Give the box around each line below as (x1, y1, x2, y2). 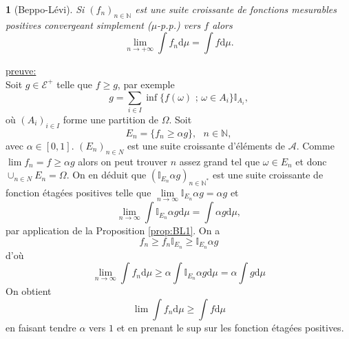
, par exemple (117, 76, 175, 91)
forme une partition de (63, 112, 158, 126)
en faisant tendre (6, 320, 76, 334)
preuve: (6, 63, 36, 78)
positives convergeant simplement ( (6, 17, 151, 32)
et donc (295, 154, 327, 168)
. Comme (296, 138, 335, 152)
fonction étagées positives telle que (6, 185, 151, 199)
